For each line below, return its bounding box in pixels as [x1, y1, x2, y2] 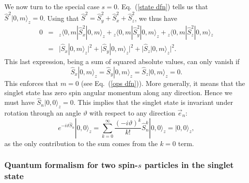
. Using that [43, 13, 79, 23]
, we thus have [135, 13, 177, 23]
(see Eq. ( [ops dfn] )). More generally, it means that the [81, 78, 245, 88]
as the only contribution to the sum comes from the [4, 138, 158, 148]
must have [4, 97, 35, 107]
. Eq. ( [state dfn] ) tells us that [117, 1, 208, 11]
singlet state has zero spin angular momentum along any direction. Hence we [4, 87, 233, 98]
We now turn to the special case [4, 1, 100, 11]
